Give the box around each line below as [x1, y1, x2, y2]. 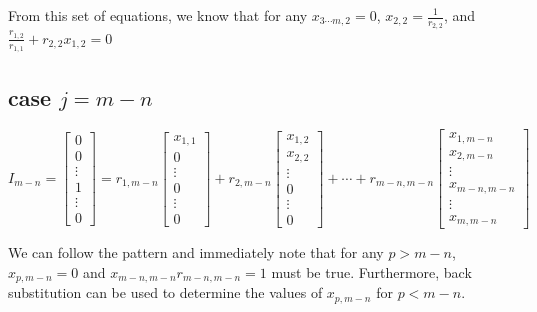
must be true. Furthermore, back [271, 261, 472, 282]
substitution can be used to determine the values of [8, 282, 323, 303]
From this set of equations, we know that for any [8, 5, 308, 25]
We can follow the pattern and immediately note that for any [8, 242, 384, 263]
